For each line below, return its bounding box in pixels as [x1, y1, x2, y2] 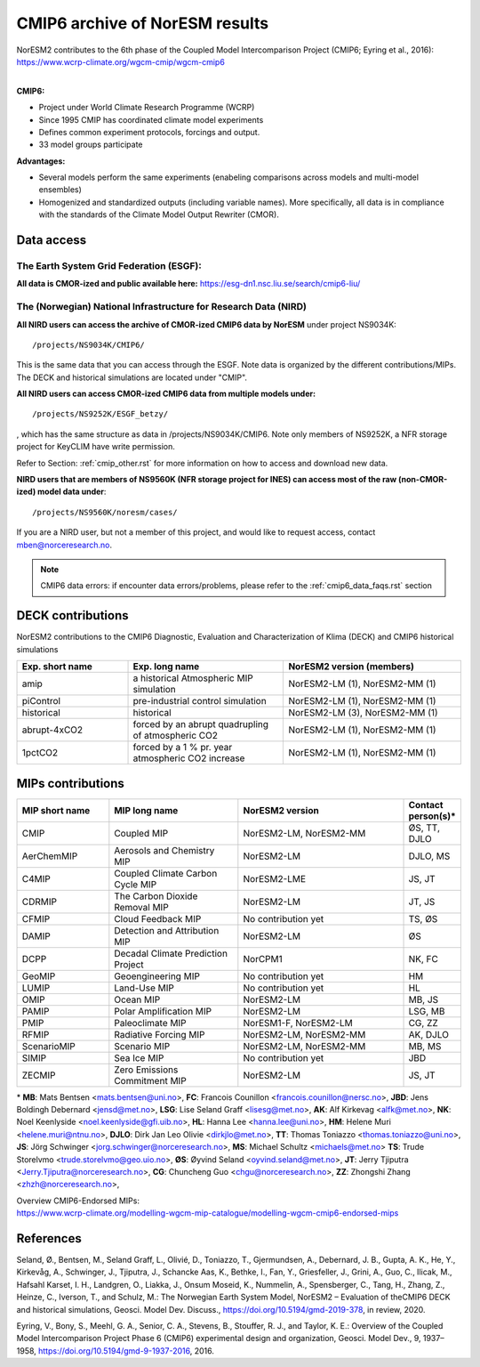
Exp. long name [132, 660, 200, 673]
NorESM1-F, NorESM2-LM [243, 1016, 353, 1029]
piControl [21, 695, 61, 708]
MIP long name [114, 804, 179, 816]
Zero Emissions [114, 1064, 179, 1076]
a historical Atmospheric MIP [132, 672, 253, 684]
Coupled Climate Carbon [114, 867, 218, 879]
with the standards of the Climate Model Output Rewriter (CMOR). [38, 209, 279, 220]
